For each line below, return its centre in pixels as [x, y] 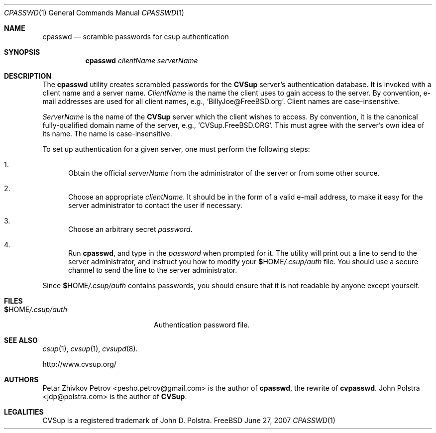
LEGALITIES [24, 412]
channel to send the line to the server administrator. [153, 270]
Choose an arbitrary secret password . [130, 229]
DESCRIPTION [28, 76]
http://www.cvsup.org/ [79, 364]
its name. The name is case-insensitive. [107, 134]
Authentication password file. [202, 325]
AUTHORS [21, 379]
